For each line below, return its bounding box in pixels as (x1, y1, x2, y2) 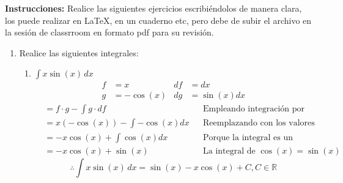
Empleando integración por (203, 105, 304, 114)
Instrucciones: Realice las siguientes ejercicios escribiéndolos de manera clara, (5, 2, 302, 14)
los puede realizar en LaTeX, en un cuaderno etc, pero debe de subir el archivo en (5, 13, 312, 26)
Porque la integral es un (203, 133, 293, 142)
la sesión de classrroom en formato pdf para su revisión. (5, 26, 214, 39)
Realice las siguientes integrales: (19, 46, 139, 59)
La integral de (203, 146, 256, 155)
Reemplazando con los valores (203, 119, 315, 128)
